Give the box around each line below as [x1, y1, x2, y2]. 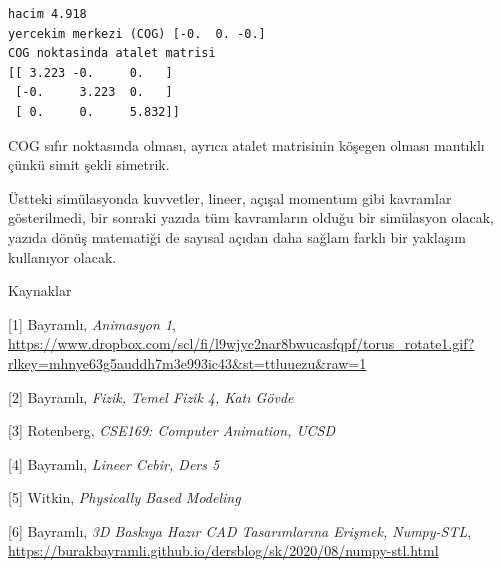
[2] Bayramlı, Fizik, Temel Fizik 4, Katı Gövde [8, 386, 294, 407]
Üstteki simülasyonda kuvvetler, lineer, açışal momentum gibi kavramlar [8, 187, 452, 208]
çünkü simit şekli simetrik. [8, 154, 170, 175]
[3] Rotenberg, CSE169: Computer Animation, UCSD [8, 420, 335, 441]
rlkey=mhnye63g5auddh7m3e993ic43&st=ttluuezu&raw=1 [8, 352, 367, 373]
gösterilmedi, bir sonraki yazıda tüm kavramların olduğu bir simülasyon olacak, [8, 207, 494, 228]
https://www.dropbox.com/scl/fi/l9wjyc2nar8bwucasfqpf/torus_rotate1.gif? [8, 333, 475, 354]
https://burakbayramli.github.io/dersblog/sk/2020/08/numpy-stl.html [8, 540, 439, 561]
